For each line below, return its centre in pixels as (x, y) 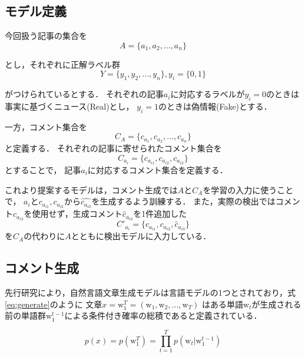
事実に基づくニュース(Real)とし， (69, 106)
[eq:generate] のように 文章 (54, 304)
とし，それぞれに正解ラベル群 (62, 64)
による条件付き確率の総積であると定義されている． (163, 315)
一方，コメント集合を (46, 126)
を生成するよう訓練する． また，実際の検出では (183, 201)
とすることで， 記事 (43, 169)
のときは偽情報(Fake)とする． (215, 106)
